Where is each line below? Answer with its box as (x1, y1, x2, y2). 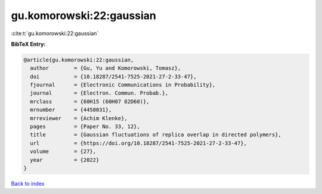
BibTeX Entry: (11, 40, 46, 48)
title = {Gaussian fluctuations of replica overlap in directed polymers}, (30, 132, 281, 138)
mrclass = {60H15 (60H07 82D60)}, (30, 98, 150, 105)
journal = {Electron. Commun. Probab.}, (30, 90, 169, 96)
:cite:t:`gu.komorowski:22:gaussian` (11, 30, 99, 37)
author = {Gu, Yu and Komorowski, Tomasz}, (30, 65, 181, 71)
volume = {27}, (30, 148, 97, 155)
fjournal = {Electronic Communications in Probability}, (30, 82, 216, 89)
